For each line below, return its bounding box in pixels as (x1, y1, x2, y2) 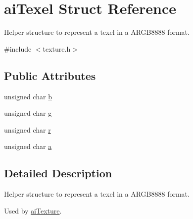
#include (4, 43, 32, 54)
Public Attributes (4, 68, 96, 83)
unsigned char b (4, 91, 52, 101)
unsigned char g (4, 108, 52, 118)
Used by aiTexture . (4, 205, 62, 216)
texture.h (43, 43, 71, 54)
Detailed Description (4, 165, 112, 181)
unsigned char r (4, 124, 51, 135)
